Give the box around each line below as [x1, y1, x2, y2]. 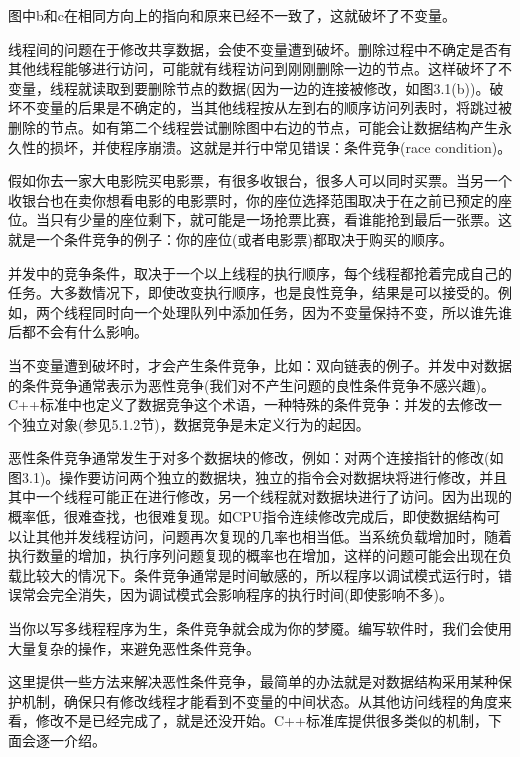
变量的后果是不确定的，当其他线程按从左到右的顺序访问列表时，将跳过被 [35, 97, 512, 118]
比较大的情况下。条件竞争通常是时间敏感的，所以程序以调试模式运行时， [21, 564, 498, 585]
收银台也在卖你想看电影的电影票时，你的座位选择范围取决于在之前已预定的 [8, 189, 498, 210]
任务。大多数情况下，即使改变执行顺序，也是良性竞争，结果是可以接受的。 [8, 282, 498, 303]
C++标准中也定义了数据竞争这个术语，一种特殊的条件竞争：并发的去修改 [8, 394, 488, 415]
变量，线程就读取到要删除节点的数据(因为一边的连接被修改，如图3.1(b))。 [8, 77, 490, 98]
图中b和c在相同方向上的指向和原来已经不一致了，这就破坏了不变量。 [8, 5, 456, 25]
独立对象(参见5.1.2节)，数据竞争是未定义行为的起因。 [21, 413, 370, 434]
